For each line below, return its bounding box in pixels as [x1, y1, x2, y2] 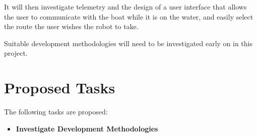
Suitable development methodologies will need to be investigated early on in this [4, 38, 252, 48]
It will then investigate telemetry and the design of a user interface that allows [4, 2, 247, 12]
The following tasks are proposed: [4, 106, 108, 117]
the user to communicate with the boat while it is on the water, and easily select [4, 11, 253, 22]
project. [4, 48, 28, 58]
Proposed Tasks [4, 77, 115, 98]
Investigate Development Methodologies [16, 123, 158, 133]
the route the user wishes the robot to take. [4, 21, 139, 32]
